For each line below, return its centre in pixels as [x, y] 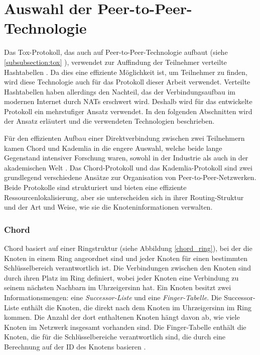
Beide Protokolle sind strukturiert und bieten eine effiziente [95, 187]
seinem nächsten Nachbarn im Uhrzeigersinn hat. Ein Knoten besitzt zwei [118, 287]
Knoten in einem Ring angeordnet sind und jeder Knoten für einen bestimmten [126, 258]
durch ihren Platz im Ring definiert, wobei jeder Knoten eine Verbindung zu [121, 277]
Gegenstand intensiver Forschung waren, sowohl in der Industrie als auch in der [126, 158]
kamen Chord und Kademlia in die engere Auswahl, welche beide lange [113, 148]
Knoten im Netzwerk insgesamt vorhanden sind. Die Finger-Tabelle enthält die [125, 327]
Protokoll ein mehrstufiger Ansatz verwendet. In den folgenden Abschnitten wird [128, 111]
